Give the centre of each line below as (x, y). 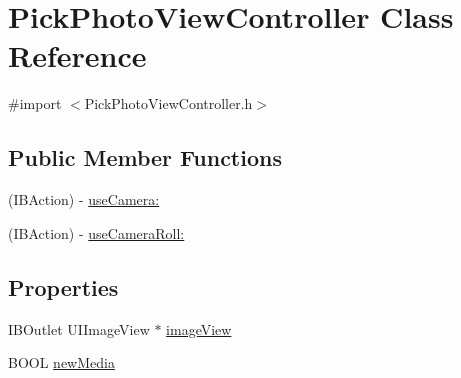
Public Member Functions (145, 157)
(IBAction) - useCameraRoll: (96, 232)
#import (35, 103)
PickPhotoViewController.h (168, 103)
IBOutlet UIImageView (79, 328)
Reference (77, 55)
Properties (63, 286)
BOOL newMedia (61, 362)
